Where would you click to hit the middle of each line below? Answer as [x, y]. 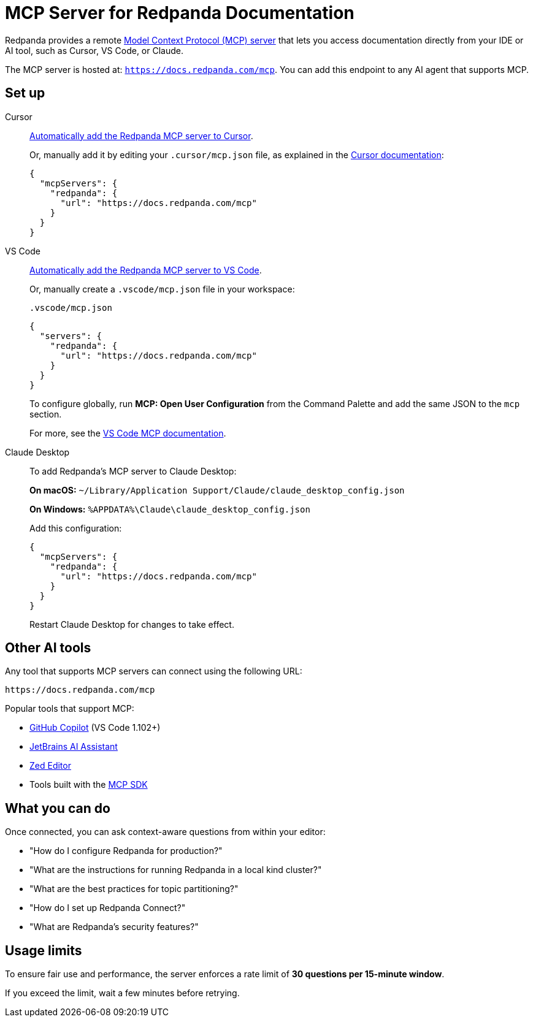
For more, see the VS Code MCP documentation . [128, 433]
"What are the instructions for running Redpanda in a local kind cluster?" [176, 870]
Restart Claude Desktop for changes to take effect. [132, 624]
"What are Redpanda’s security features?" [114, 927]
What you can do [58, 808]
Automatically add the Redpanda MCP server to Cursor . [141, 135]
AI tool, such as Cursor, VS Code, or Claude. [94, 50]
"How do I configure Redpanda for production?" [126, 851]
